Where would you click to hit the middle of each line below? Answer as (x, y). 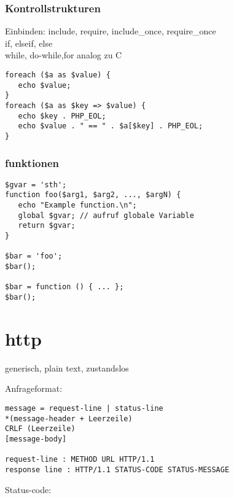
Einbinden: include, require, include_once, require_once (111, 31)
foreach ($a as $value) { (58, 75)
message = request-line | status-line (84, 408)
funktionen (32, 162)
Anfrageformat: (34, 388)
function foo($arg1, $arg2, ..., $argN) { (93, 195)
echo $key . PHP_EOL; (62, 116)
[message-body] (36, 439)
